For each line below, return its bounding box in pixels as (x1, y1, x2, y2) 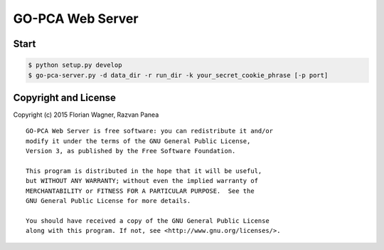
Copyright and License (13, 91, 117, 103)
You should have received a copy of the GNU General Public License (26, 217, 270, 224)
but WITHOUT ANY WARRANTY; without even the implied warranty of (26, 177, 259, 185)
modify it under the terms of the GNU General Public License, (26, 137, 251, 145)
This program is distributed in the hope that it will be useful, (26, 167, 262, 175)
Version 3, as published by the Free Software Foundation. (26, 147, 236, 155)
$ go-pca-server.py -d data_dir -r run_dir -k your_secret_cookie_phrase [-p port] (28, 71, 329, 79)
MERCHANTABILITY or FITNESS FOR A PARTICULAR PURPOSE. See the (26, 187, 255, 195)
